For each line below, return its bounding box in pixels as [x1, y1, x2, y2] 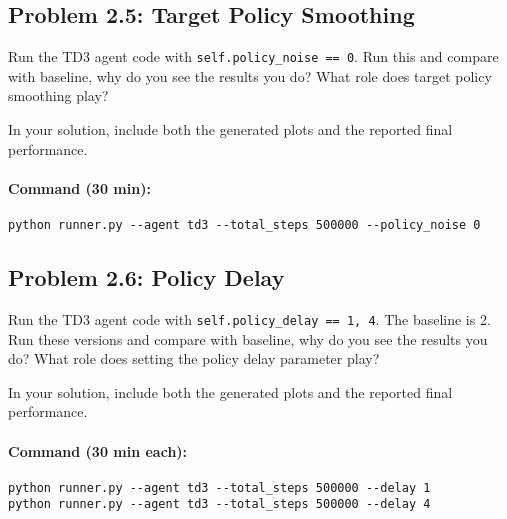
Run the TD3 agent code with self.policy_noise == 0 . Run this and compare [8, 46, 499, 67]
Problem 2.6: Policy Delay [8, 262, 285, 293]
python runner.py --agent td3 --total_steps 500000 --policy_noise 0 [8, 218, 481, 233]
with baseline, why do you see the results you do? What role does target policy [8, 65, 492, 86]
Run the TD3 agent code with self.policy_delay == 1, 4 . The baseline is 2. [8, 308, 491, 329]
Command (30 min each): [8, 440, 188, 461]
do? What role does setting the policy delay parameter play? [8, 348, 380, 369]
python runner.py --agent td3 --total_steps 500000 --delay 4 [8, 497, 431, 512]
